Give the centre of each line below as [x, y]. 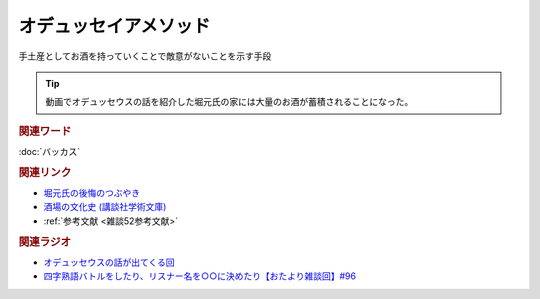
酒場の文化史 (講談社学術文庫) [105, 207]
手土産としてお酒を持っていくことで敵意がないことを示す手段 [145, 56]
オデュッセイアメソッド [114, 26]
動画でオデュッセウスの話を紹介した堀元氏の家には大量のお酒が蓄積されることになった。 [229, 102]
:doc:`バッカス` [49, 151]
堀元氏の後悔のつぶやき [91, 193]
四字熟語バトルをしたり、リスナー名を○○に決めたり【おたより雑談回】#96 [200, 276]
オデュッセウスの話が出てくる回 [109, 262]
